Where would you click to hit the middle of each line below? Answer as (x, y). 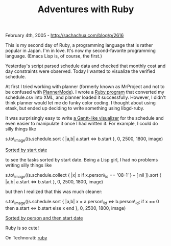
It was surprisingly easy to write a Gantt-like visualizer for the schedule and (85, 118)
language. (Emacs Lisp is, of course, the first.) (54, 56)
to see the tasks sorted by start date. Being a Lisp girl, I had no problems (82, 159)
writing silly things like (29, 165)
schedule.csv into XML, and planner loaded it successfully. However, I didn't (86, 97)
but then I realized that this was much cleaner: (54, 192)
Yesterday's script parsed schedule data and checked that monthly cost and (86, 66)
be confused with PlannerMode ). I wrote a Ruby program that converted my (85, 92)
